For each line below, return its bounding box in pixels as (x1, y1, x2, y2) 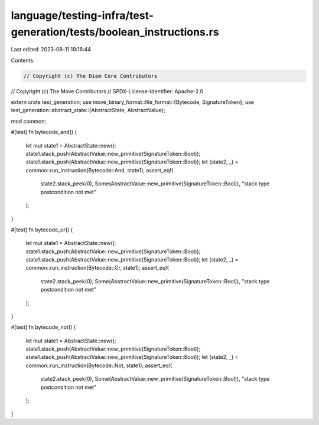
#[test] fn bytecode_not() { (11, 323, 76, 331)
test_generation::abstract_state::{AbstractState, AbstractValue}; (11, 107, 165, 114)
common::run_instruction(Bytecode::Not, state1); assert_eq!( (25, 362, 172, 369)
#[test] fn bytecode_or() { (11, 226, 73, 233)
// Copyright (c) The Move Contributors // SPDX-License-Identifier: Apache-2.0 (11, 87, 204, 94)
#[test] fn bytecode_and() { (11, 129, 77, 136)
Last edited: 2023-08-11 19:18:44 (11, 46, 92, 53)
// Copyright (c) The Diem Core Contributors (23, 73, 158, 79)
